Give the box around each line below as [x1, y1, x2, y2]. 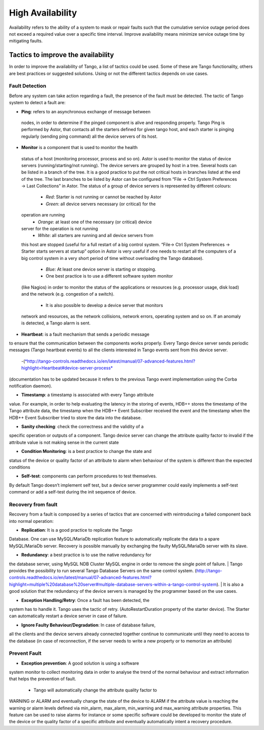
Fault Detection [9, 83, 46, 89]
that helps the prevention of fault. [9, 676, 76, 682]
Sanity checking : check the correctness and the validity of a [21, 424, 144, 429]
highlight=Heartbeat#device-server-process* [21, 365, 113, 371]
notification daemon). [9, 383, 52, 389]
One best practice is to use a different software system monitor [45, 273, 173, 279]
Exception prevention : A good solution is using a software [21, 660, 139, 666]
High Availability [9, 7, 77, 18]
